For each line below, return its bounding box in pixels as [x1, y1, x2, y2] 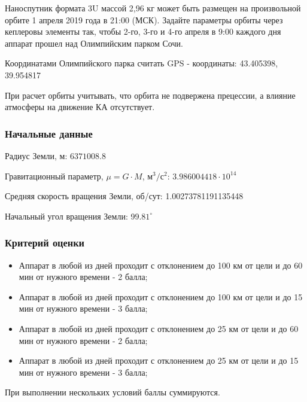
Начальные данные [5, 126, 93, 141]
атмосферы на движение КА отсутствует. [5, 100, 155, 113]
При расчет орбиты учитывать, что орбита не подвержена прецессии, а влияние [5, 89, 296, 101]
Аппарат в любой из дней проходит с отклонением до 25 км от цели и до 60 [19, 322, 299, 334]
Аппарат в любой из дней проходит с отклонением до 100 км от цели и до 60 [19, 258, 303, 271]
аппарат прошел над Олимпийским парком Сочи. [5, 36, 183, 49]
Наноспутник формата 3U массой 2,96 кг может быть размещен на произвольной [5, 2, 301, 14]
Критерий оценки [5, 235, 85, 250]
